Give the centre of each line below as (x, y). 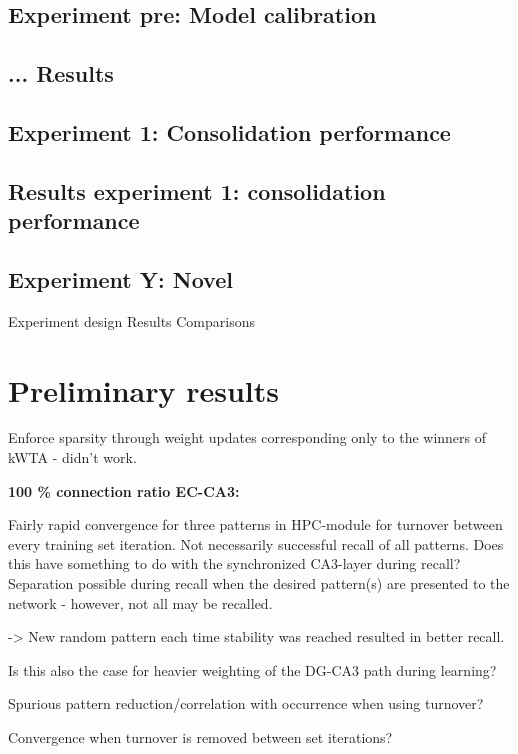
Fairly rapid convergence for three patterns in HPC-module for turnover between (255, 524)
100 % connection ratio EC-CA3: (124, 490)
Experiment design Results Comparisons (132, 320)
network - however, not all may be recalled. (140, 602)
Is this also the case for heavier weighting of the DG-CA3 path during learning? (252, 669)
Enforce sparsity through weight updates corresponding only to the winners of (247, 437)
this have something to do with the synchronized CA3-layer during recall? (234, 563)
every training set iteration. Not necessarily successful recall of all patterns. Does (256, 543)
